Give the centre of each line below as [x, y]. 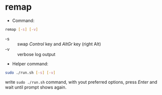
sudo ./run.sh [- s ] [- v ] [30, 73]
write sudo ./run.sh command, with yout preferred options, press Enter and [81, 82]
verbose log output [36, 54]
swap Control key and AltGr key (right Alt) [59, 44]
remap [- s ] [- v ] [21, 29]
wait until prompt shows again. [36, 87]
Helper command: [30, 64]
